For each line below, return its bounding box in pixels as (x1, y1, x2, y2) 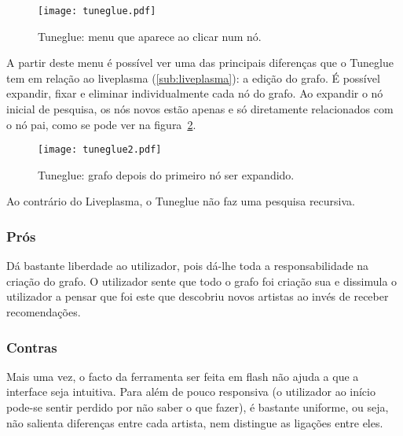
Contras (6, 337, 57, 357)
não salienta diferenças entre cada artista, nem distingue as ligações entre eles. (6, 414, 383, 430)
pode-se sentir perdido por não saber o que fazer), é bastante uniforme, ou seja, (6, 399, 389, 416)
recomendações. (6, 304, 81, 320)
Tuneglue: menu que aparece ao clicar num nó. (38, 28, 262, 44)
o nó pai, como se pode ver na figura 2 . (6, 116, 196, 132)
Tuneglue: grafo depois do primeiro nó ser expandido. (38, 166, 295, 183)
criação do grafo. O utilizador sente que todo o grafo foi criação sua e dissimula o (6, 272, 398, 289)
